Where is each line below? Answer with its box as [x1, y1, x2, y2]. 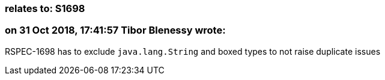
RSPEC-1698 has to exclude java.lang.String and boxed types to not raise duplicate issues [5, 46, 381, 57]
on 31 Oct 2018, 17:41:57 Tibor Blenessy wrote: [5, 24, 226, 37]
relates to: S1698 [5, 2, 85, 14]
